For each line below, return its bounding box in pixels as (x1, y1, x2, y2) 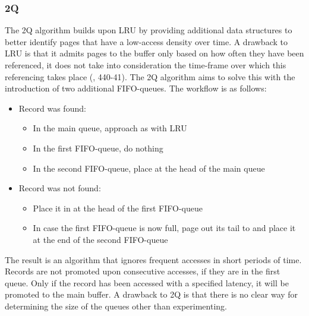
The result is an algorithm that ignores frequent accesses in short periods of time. (5, 253, 302, 266)
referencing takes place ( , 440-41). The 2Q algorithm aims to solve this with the (5, 70, 295, 83)
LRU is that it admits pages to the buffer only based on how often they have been (5, 47, 304, 59)
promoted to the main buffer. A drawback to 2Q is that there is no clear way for (5, 288, 298, 301)
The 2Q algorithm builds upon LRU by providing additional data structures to (5, 24, 292, 36)
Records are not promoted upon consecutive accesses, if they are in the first (5, 265, 280, 277)
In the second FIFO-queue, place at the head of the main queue (33, 162, 265, 174)
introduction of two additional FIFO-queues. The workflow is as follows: (5, 82, 267, 94)
